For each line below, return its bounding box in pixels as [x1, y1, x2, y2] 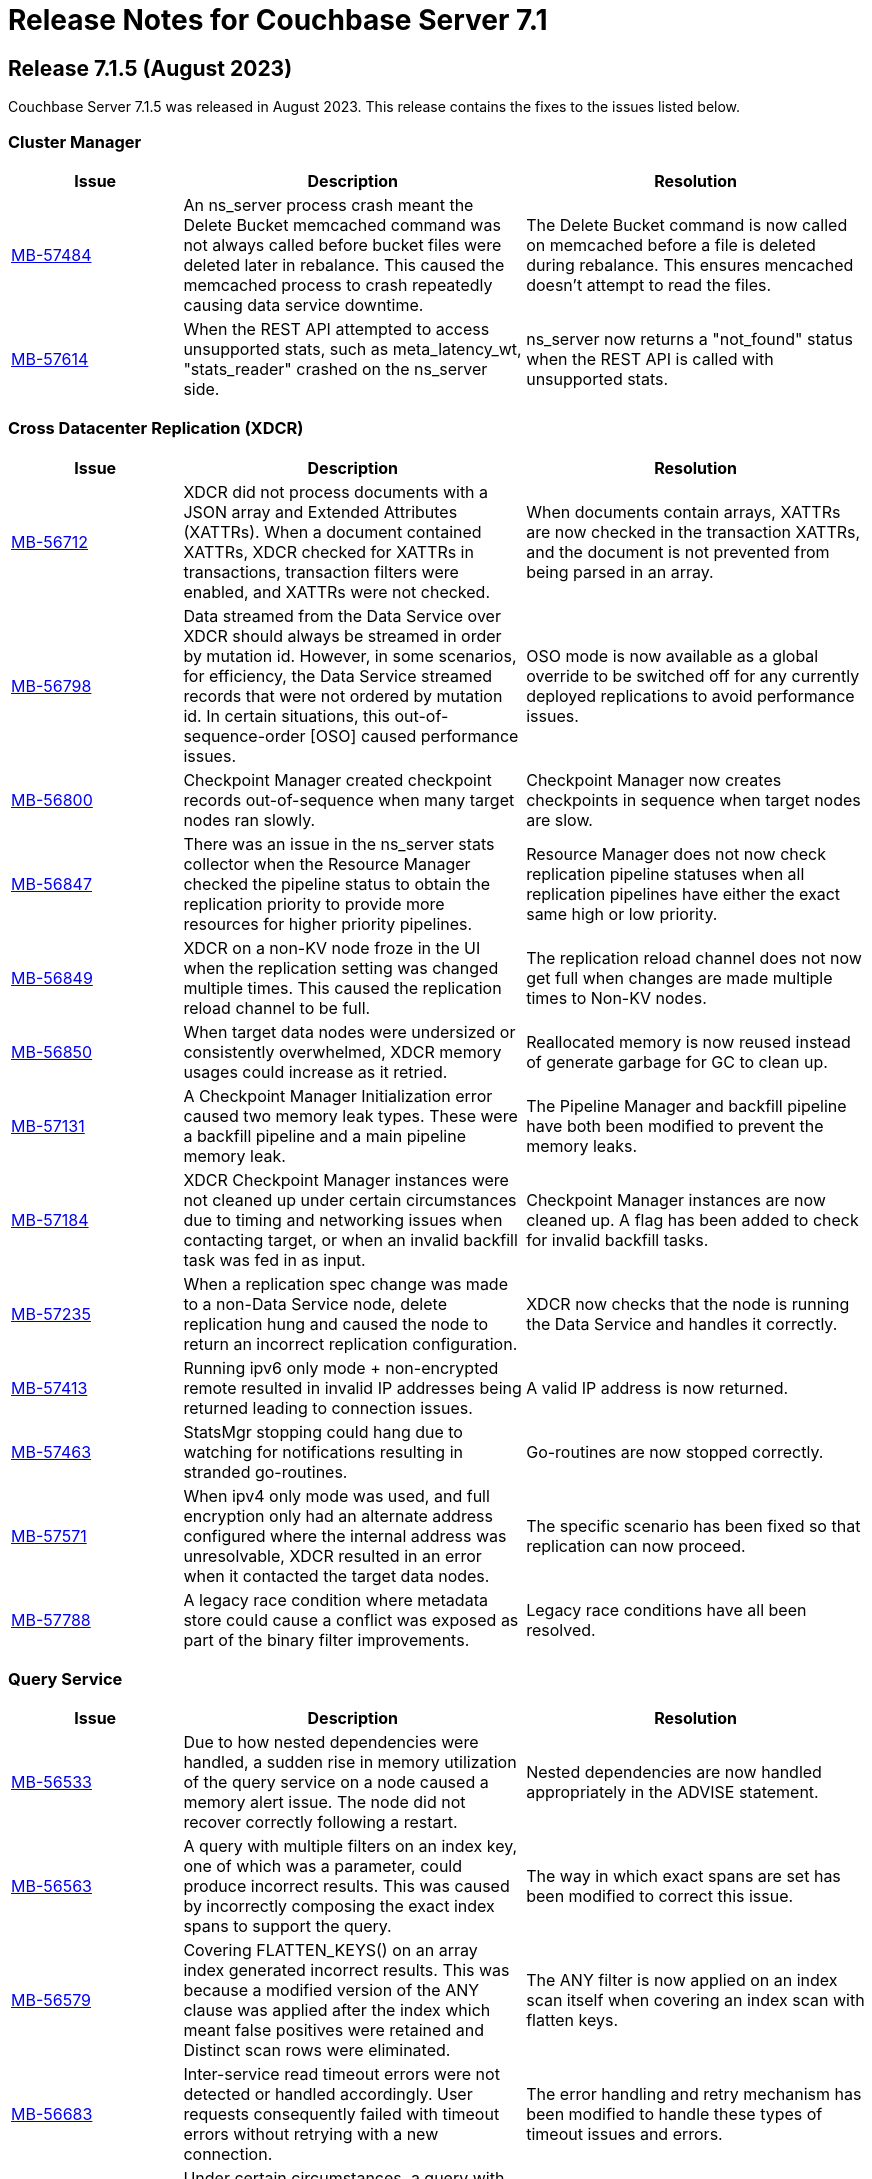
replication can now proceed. [526, 1535, 746, 1556]
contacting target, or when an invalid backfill [183, 1229, 518, 1250]
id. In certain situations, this [183, 705, 391, 726]
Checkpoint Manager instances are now [526, 1189, 826, 1210]
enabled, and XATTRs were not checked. [183, 581, 491, 602]
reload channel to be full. [183, 997, 371, 1018]
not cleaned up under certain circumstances [183, 1189, 517, 1210]
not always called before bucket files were [183, 234, 502, 255]
